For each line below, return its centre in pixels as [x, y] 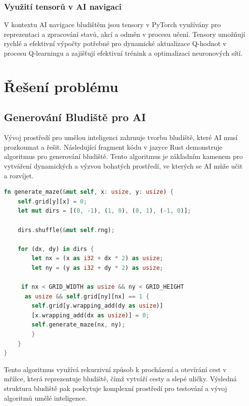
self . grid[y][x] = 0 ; [52, 201]
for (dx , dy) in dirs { [56, 249]
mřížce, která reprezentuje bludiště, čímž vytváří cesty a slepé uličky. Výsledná [120, 379]
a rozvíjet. [19, 175]
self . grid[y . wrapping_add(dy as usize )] [97, 306]
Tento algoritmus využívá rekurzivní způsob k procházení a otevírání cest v [115, 369]
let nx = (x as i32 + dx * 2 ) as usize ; [97, 258]
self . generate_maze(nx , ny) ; [78, 325]
